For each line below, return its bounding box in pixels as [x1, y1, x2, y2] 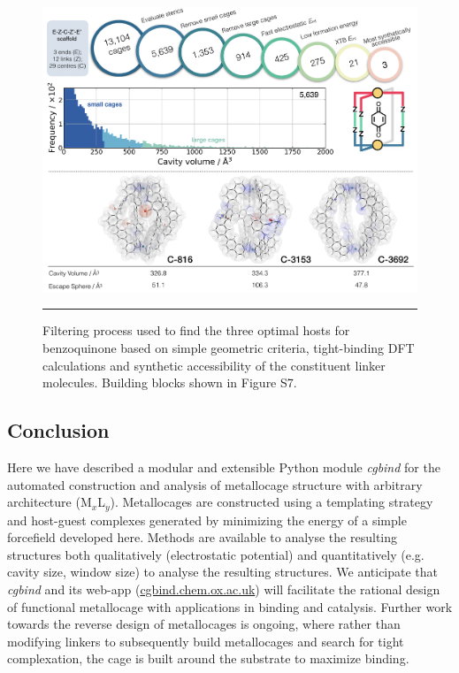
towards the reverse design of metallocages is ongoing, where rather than [7, 615, 401, 633]
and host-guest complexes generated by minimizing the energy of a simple [7, 510, 407, 529]
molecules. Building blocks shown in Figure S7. [42, 373, 297, 392]
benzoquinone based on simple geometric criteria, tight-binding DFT [42, 339, 415, 357]
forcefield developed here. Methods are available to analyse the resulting [7, 528, 397, 547]
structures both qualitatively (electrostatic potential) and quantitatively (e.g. [7, 545, 425, 563]
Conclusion [7, 417, 110, 444]
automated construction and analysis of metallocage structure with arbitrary [7, 475, 423, 493]
